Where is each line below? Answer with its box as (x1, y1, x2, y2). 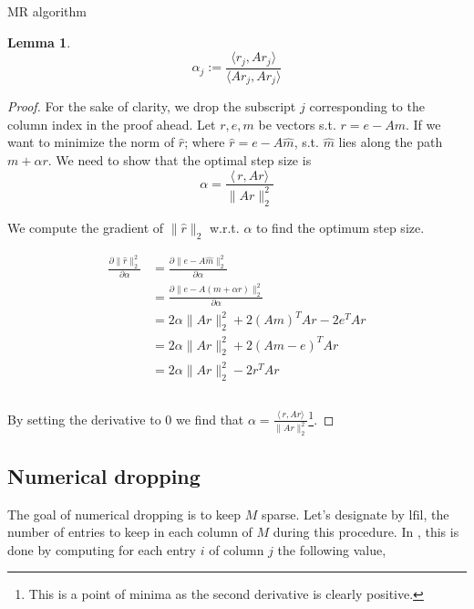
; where (184, 132, 225, 152)
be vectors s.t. (258, 114, 336, 133)
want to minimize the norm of (7, 132, 175, 152)
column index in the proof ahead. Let (7, 114, 216, 133)
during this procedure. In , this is (273, 522, 459, 541)
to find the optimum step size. (256, 217, 425, 236)
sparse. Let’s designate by (261, 504, 405, 523)
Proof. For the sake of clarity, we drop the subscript (7, 97, 296, 116)
